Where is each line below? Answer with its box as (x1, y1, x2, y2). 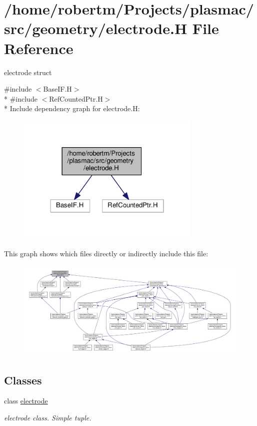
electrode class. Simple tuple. (4, 412, 91, 422)
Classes (4, 372, 42, 387)
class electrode (4, 395, 48, 406)
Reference (4, 38, 73, 58)
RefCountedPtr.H (49, 93, 103, 104)
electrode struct (4, 67, 52, 77)
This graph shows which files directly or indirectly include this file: (4, 248, 208, 258)
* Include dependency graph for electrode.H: (4, 103, 140, 114)
